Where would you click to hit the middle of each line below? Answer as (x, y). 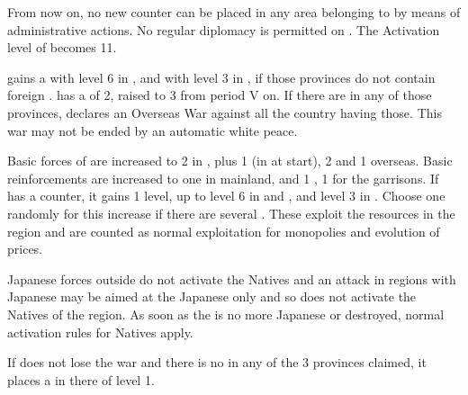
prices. (25, 249)
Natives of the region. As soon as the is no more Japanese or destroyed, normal (226, 314)
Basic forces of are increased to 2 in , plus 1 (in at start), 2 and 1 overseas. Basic (230, 161)
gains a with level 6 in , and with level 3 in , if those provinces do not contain (221, 77)
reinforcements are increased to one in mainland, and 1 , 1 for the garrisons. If (223, 178)
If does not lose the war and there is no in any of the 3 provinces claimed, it (217, 362)
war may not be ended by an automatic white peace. (153, 130)
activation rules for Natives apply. (100, 332)
